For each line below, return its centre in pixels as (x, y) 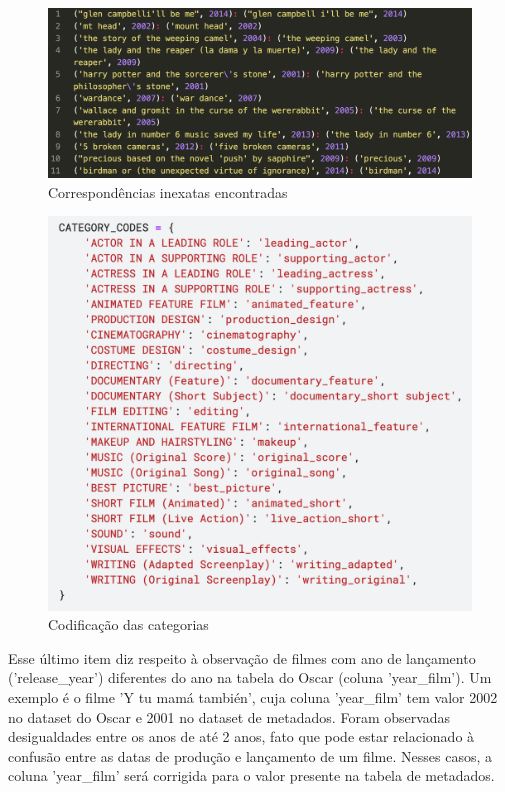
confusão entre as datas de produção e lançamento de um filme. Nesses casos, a (250, 755)
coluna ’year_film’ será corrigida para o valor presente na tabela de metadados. (251, 775)
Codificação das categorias (128, 624)
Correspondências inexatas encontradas (168, 191)
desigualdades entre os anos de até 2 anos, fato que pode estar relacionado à (241, 736)
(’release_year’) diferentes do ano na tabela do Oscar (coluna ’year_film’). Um (250, 677)
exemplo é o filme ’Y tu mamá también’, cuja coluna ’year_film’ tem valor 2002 (253, 696)
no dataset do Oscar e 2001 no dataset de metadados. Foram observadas (229, 716)
